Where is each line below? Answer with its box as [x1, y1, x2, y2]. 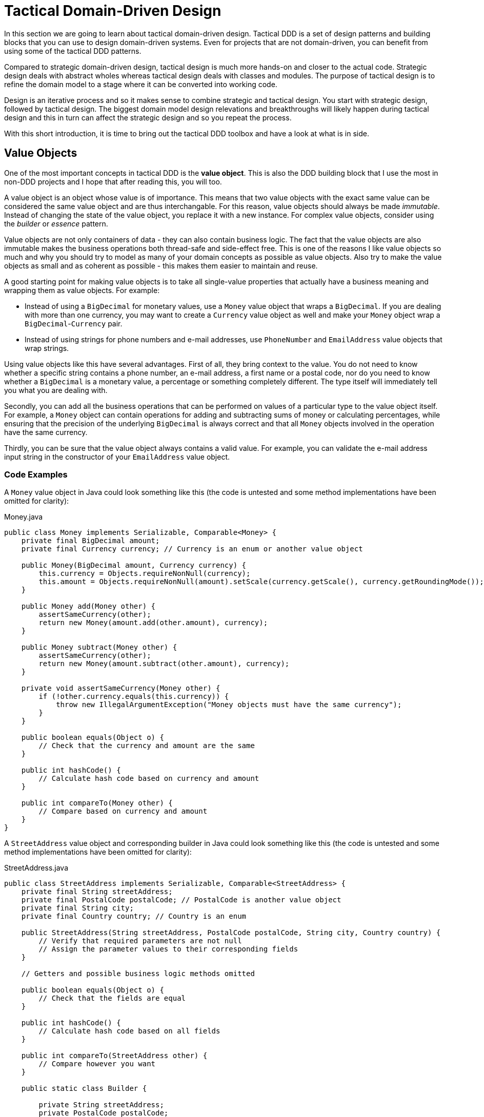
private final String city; [21, 904, 134, 913]
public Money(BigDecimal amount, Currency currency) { [21, 561, 247, 570]
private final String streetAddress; [21, 887, 173, 896]
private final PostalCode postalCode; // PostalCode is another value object [21, 896, 341, 904]
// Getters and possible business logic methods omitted [21, 969, 255, 978]
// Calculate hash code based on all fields [38, 1027, 220, 1036]
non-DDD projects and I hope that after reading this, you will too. [4, 177, 222, 186]
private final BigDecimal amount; [21, 536, 160, 545]
